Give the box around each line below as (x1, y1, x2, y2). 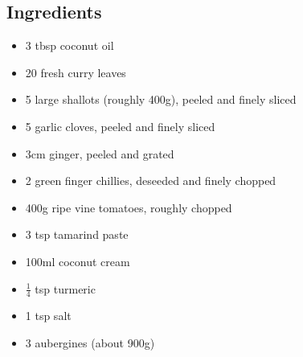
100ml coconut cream (25, 252, 130, 269)
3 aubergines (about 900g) (25, 334, 155, 351)
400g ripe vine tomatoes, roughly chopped (25, 199, 232, 215)
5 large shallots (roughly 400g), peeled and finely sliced (25, 91, 297, 108)
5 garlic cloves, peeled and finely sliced (25, 117, 215, 134)
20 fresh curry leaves (25, 64, 126, 80)
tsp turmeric (35, 280, 96, 297)
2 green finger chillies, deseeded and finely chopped (25, 172, 276, 189)
